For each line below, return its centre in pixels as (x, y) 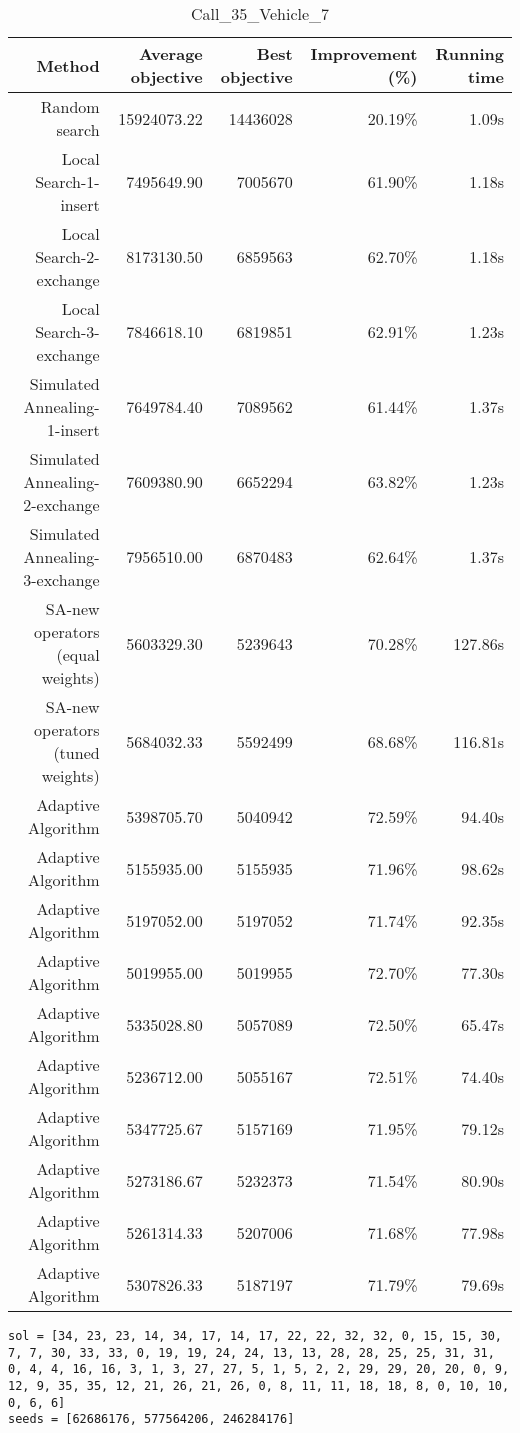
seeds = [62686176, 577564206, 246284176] (151, 1419)
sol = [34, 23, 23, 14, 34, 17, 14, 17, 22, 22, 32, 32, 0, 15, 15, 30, (255, 1336)
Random (70, 106)
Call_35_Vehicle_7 (260, 13)
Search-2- (67, 256)
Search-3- (67, 331)
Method (68, 65)
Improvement (364, 53)
